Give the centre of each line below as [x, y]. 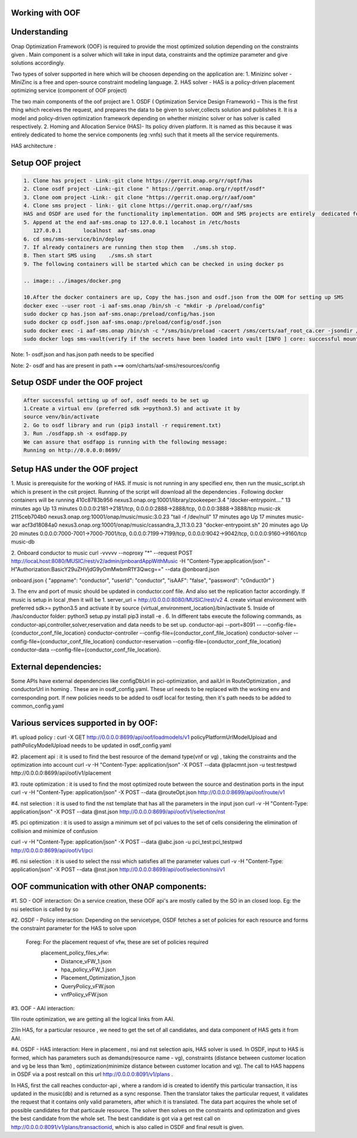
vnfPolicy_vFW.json [84, 994]
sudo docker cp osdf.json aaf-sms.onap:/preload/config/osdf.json [122, 322]
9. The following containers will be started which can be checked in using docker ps [154, 264]
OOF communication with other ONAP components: [109, 887]
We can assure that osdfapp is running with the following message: [126, 442]
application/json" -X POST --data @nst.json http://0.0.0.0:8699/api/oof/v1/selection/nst [118, 811]
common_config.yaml [37, 705]
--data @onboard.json [192, 570]
